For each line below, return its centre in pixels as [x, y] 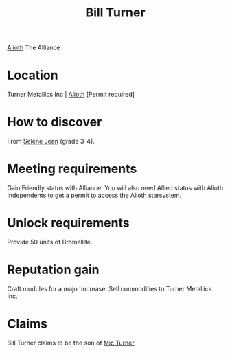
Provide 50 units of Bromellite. [50, 242]
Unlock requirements [68, 223]
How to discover [55, 122]
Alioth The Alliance [34, 48]
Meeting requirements [72, 169]
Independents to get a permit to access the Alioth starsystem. [94, 195]
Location [33, 75]
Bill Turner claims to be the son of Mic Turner [71, 343]
